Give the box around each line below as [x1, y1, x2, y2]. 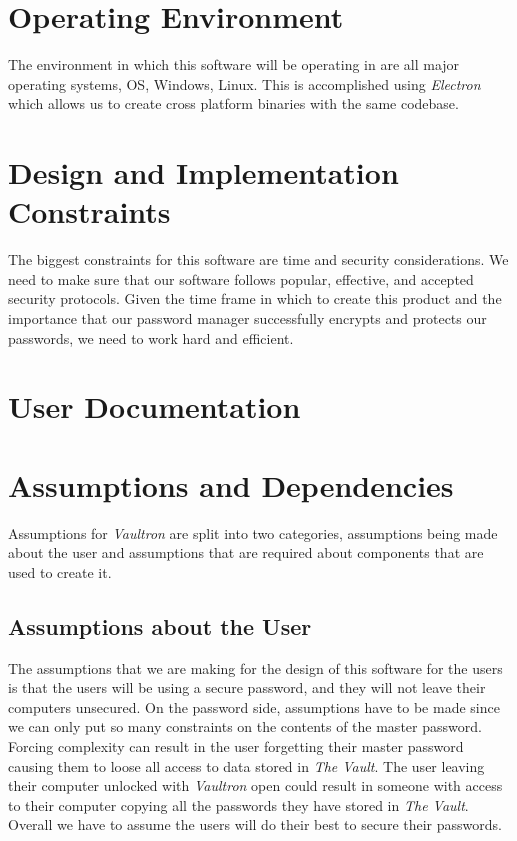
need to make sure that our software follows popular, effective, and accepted [8, 268, 474, 289]
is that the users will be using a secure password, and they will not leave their [8, 677, 486, 698]
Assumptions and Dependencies [8, 464, 454, 505]
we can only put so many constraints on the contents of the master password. [8, 716, 482, 737]
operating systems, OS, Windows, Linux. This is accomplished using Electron [8, 73, 481, 94]
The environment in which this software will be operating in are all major [8, 54, 460, 75]
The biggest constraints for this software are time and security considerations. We [8, 249, 509, 270]
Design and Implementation [8, 152, 399, 193]
